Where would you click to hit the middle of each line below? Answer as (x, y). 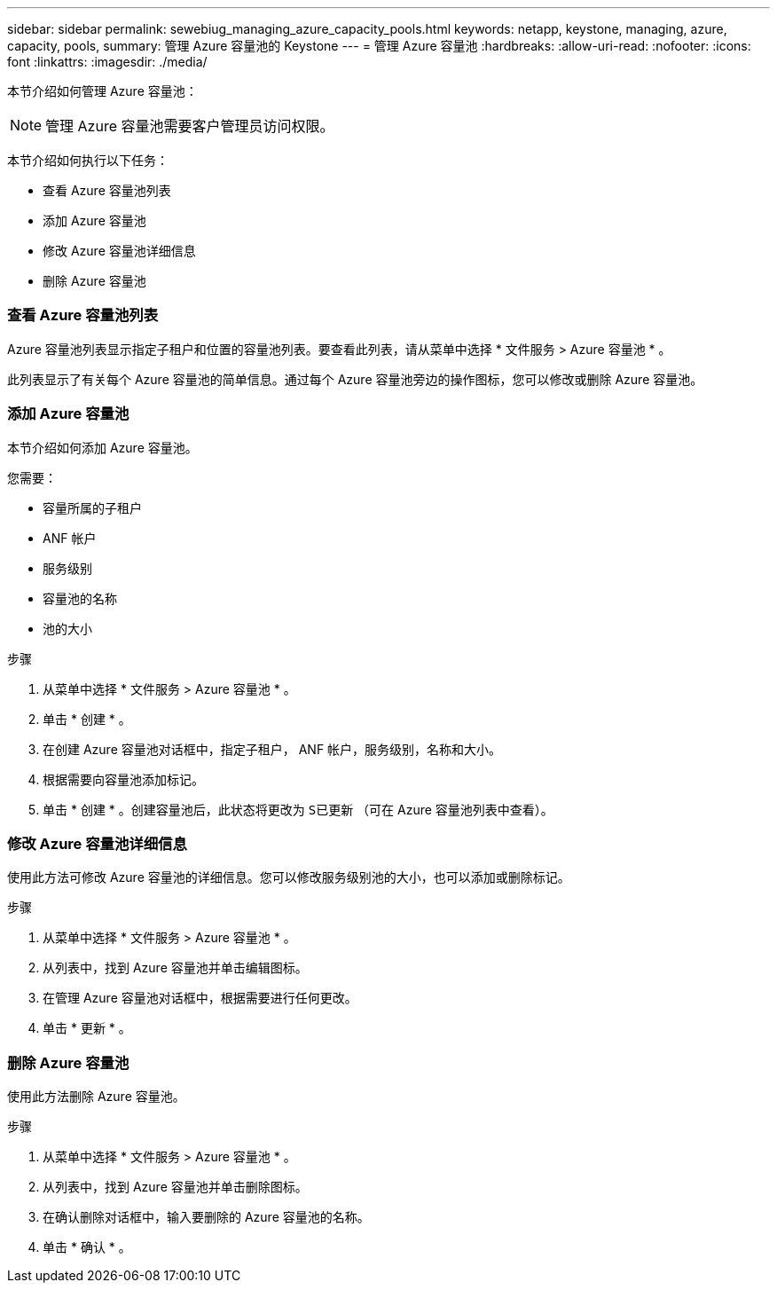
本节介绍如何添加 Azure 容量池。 (102, 447)
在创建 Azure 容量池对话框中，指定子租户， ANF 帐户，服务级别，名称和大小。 (272, 749)
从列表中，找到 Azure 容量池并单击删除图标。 (175, 1187)
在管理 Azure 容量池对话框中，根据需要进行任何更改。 (200, 998)
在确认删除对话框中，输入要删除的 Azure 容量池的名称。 (206, 1217)
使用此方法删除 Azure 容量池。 (96, 1096)
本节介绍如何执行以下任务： (88, 160)
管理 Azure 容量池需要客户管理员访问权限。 (190, 126)
